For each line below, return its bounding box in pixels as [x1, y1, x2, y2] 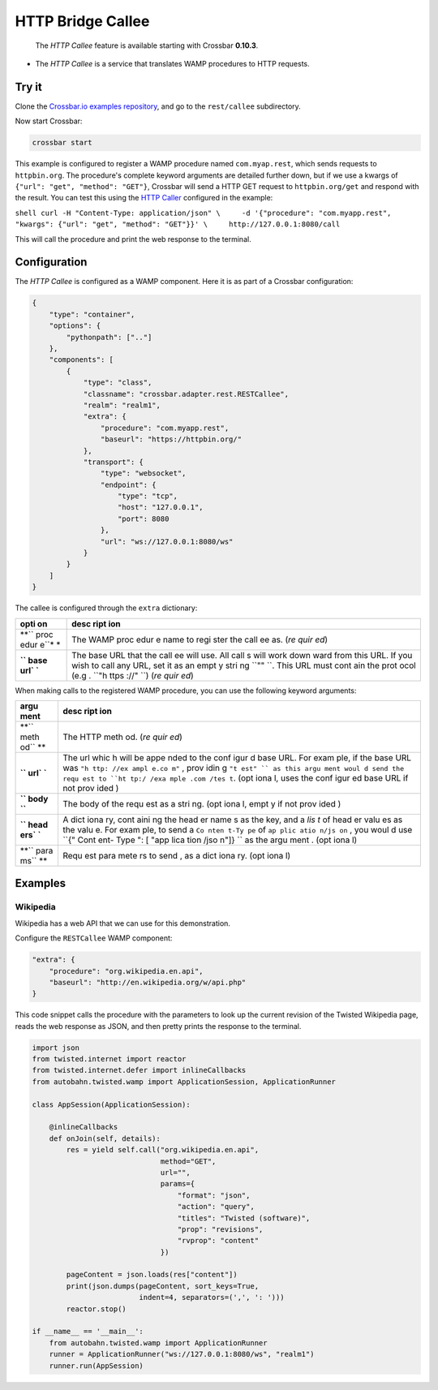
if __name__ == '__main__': [32, 1327, 144, 1336]
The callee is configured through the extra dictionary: [15, 603, 198, 613]
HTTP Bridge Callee [15, 12, 150, 30]
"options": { [49, 321, 101, 330]
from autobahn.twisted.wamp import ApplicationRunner [49, 1338, 268, 1347]
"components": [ [49, 355, 114, 364]
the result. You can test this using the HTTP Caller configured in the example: [15, 193, 273, 203]
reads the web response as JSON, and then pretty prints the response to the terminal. [15, 1021, 302, 1031]
